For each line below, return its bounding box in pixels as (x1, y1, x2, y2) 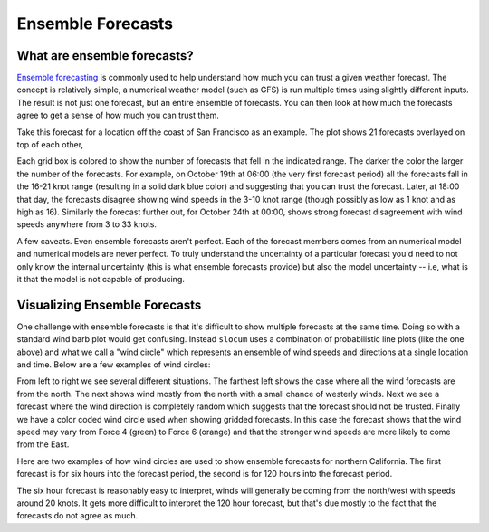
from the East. (16, 439, 70, 450)
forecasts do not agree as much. (16, 510, 139, 521)
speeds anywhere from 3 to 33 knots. (16, 219, 158, 230)
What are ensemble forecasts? (16, 48, 194, 63)
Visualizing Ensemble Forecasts (16, 297, 202, 312)
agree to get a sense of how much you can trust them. (16, 109, 219, 121)
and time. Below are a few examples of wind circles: (16, 359, 211, 370)
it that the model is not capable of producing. (16, 273, 186, 284)
